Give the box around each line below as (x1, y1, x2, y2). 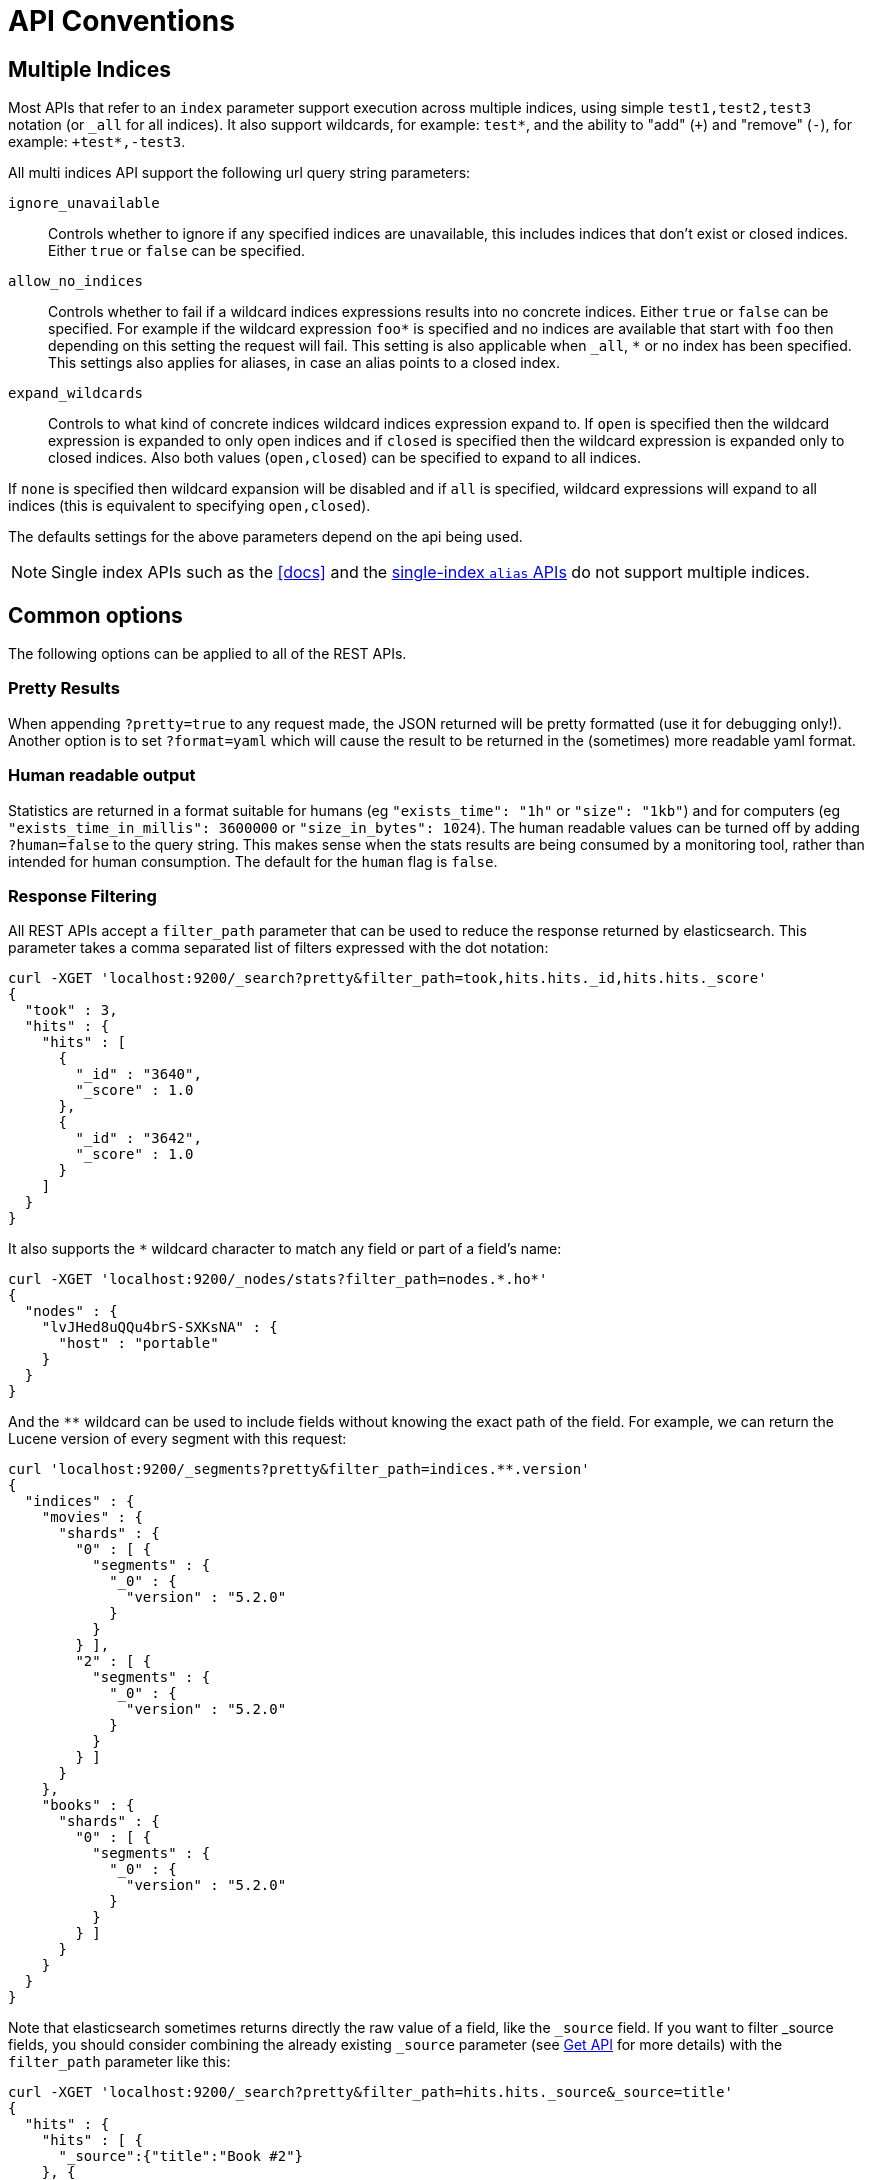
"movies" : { (41, 1509, 143, 1526)
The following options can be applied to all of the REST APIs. (8, 645, 407, 663)
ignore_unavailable (8, 195, 160, 212)
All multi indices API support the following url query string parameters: (8, 164, 471, 182)
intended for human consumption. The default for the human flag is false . (8, 852, 498, 870)
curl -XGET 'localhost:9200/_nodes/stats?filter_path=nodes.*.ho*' (8, 1271, 548, 1288)
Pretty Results (8, 678, 120, 699)
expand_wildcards (8, 385, 143, 402)
